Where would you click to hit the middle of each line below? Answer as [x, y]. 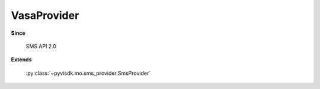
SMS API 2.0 [41, 46]
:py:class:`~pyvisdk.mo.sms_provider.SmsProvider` [88, 73]
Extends [21, 60]
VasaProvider [45, 15]
